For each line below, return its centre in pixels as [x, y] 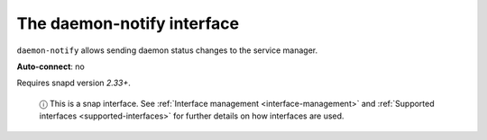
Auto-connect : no [51, 66]
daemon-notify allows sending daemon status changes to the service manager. [167, 50]
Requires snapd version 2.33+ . [74, 83]
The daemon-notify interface [128, 23]
